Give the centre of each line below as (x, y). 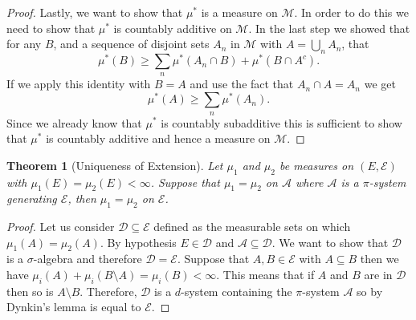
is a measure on (239, 12)
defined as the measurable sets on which (252, 227)
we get (380, 84)
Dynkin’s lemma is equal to (74, 307)
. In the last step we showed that (329, 28)
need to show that (51, 28)
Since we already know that (74, 122)
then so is (30, 291)
